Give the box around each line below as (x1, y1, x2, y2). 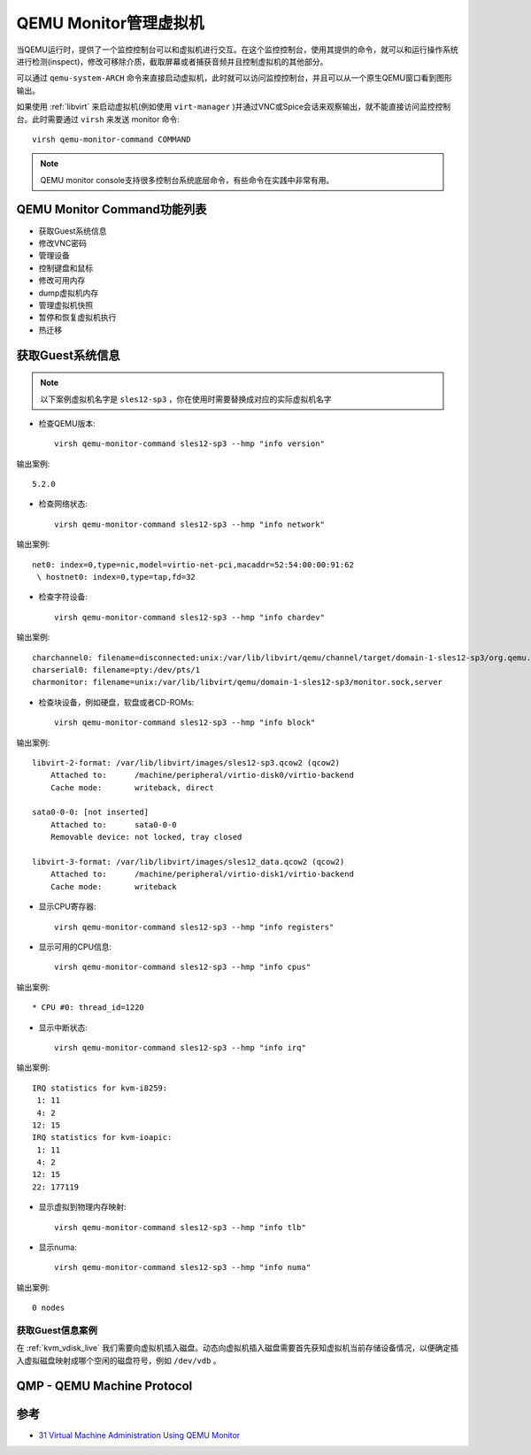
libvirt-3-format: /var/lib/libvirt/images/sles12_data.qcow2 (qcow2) (32, 857, 345, 867)
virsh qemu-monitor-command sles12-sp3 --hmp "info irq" (54, 1043, 307, 1052)
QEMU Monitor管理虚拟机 (16, 13, 204, 33)
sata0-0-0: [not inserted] (32, 807, 150, 818)
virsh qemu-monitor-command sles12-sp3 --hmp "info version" (54, 439, 325, 449)
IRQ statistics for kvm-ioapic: (32, 1133, 173, 1143)
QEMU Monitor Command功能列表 (16, 202, 207, 217)
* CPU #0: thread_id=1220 (32, 1003, 145, 1012)
